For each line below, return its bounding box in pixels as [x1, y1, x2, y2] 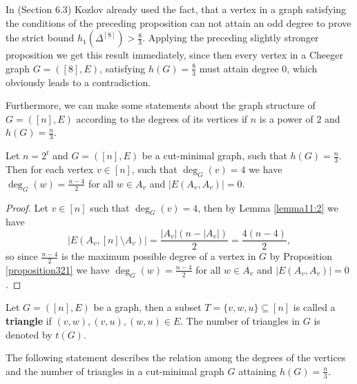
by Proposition [269, 249, 332, 263]
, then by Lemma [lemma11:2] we [197, 200, 338, 214]
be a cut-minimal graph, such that [142, 148, 287, 163]
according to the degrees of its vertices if [76, 111, 248, 125]
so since [6, 249, 38, 263]
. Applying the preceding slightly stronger [142, 30, 319, 45]
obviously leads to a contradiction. [6, 74, 151, 89]
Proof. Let [6, 200, 48, 214]
